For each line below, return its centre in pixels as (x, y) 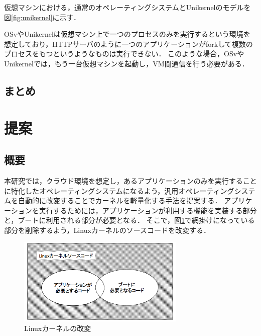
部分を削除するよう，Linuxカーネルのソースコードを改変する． (107, 230)
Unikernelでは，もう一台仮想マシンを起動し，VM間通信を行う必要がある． (126, 63)
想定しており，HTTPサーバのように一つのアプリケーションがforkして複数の (128, 44)
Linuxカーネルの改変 (58, 328)
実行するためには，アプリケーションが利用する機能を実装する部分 (148, 210)
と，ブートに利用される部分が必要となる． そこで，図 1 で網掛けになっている (129, 220)
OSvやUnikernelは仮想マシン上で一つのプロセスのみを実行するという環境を (127, 34)
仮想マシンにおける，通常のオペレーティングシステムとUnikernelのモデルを (127, 7)
